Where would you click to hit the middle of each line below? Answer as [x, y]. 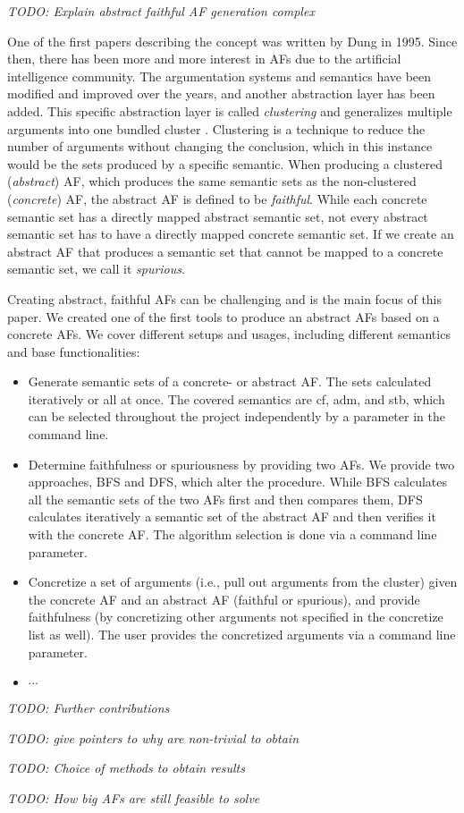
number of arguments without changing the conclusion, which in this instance [220, 146]
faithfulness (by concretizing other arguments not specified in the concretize [236, 617]
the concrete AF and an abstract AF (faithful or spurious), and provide [224, 599]
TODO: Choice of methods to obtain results [126, 768]
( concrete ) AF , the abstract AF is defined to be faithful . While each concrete [217, 198]
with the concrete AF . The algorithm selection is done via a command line [232, 534]
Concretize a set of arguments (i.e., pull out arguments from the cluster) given [243, 582]
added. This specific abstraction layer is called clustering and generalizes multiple [230, 110]
